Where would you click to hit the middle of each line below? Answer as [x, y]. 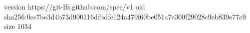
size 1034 [18, 26]
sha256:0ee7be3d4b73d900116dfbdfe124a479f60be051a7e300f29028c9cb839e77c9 [125, 16]
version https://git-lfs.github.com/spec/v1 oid [75, 6]
